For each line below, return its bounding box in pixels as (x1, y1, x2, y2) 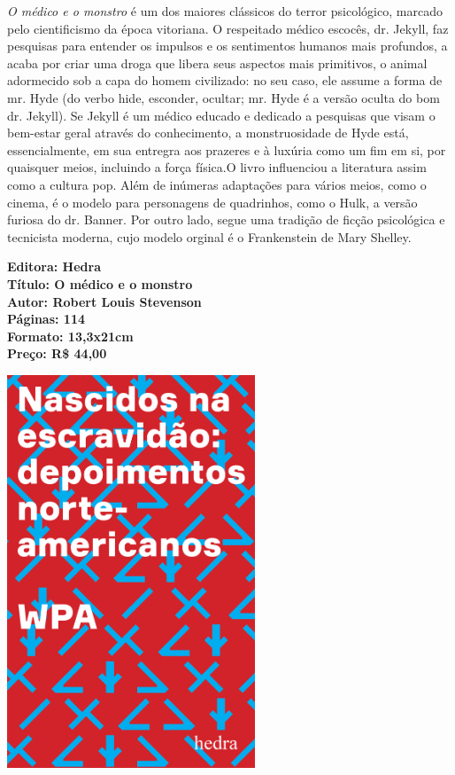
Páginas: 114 (7, 309, 86, 328)
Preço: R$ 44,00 (7, 344, 107, 363)
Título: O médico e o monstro (7, 274, 193, 293)
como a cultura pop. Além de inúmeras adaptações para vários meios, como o (7, 175, 427, 193)
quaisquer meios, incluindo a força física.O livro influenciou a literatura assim (7, 158, 427, 176)
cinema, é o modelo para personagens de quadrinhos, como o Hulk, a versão (7, 192, 418, 211)
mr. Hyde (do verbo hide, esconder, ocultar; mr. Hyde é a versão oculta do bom (7, 88, 440, 106)
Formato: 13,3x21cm (7, 326, 134, 345)
